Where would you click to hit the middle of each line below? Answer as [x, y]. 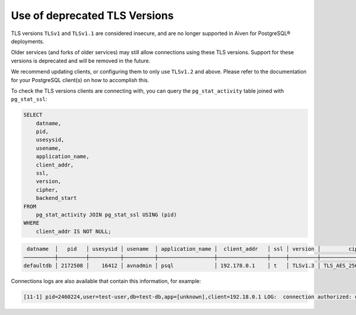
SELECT [33, 115]
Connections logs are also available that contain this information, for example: [106, 281]
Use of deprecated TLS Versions [93, 15]
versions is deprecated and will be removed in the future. [81, 61]
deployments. [28, 41]
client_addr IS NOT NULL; [74, 231]
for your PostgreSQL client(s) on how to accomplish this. [80, 80]
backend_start [56, 198]
